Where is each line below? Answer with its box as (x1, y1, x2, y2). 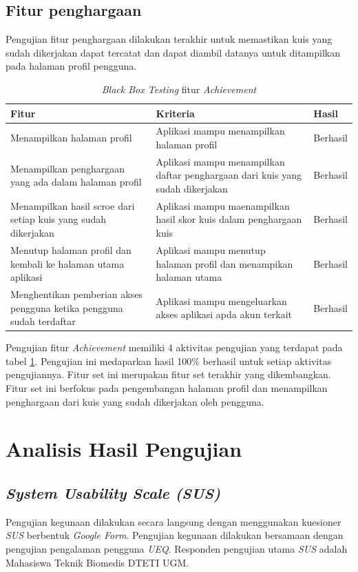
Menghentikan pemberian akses (10, 286, 143, 301)
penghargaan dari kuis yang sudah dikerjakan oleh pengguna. (6, 394, 264, 408)
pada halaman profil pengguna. (6, 59, 137, 73)
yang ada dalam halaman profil (10, 175, 142, 189)
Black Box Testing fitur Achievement (101, 81, 257, 96)
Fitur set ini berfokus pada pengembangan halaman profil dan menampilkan (6, 381, 328, 395)
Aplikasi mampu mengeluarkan (156, 293, 287, 308)
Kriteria (156, 106, 195, 120)
